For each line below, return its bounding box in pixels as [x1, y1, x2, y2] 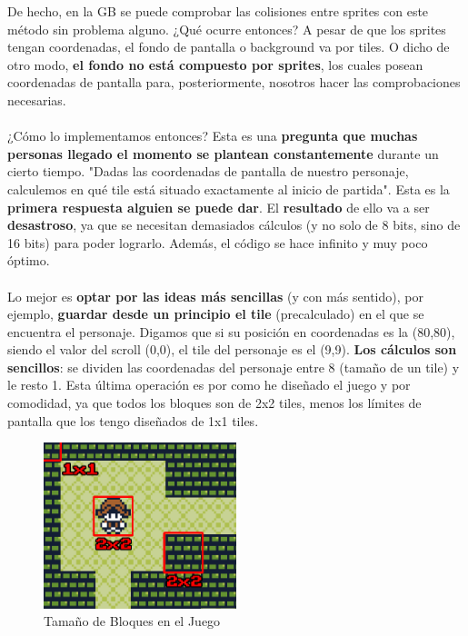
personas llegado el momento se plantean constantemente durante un [7, 144, 439, 163]
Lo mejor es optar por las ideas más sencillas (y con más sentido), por [7, 286, 423, 305]
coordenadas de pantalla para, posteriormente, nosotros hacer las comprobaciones [7, 73, 461, 92]
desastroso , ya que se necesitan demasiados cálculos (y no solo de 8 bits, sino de [7, 215, 461, 234]
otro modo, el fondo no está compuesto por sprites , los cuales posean [7, 55, 423, 74]
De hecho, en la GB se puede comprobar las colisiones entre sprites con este [7, 2, 429, 20]
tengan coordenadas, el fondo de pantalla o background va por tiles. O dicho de [7, 37, 450, 56]
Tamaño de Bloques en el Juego [44, 611, 221, 631]
